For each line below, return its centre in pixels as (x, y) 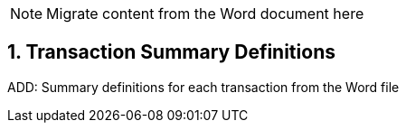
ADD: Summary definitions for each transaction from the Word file (203, 87)
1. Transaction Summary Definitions (171, 52)
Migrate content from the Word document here (205, 14)
